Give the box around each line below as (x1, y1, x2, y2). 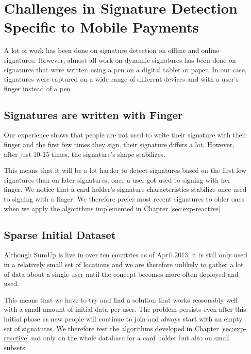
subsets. (4, 342, 27, 352)
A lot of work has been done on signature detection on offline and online (4, 45, 219, 55)
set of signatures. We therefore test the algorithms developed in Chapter (4, 323, 219, 333)
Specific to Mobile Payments (4, 17, 199, 37)
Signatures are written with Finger (4, 107, 183, 122)
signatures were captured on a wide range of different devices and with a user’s (4, 74, 239, 84)
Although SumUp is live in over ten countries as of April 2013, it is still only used (4, 250, 248, 260)
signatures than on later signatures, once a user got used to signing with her (4, 174, 231, 185)
